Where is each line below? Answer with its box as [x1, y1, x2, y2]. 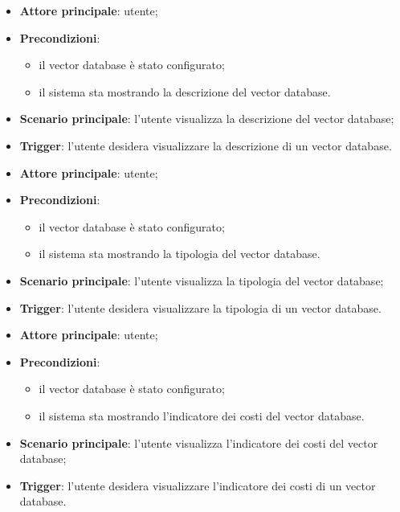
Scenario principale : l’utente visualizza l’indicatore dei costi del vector [19, 434, 378, 451]
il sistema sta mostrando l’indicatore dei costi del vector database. [39, 407, 365, 424]
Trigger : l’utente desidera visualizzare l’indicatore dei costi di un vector [19, 477, 376, 494]
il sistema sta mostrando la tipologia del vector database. [39, 245, 320, 262]
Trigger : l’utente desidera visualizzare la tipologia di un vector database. [19, 299, 382, 316]
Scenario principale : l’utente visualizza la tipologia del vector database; [19, 272, 384, 289]
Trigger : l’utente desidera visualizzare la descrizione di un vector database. [19, 137, 392, 154]
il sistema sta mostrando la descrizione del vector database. [39, 83, 331, 100]
